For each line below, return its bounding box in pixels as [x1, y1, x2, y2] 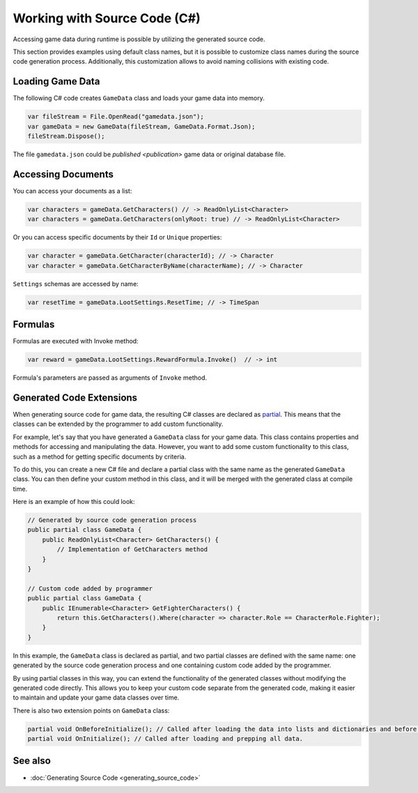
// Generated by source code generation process [27, 517, 197, 524]
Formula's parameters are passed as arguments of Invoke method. [13, 373, 208, 382]
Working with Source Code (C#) [13, 10, 201, 26]
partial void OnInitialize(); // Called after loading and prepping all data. [27, 735, 303, 743]
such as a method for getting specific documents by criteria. [13, 452, 187, 461]
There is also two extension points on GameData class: [13, 706, 170, 715]
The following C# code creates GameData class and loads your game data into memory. [13, 94, 265, 103]
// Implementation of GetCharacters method [56, 545, 208, 554]
